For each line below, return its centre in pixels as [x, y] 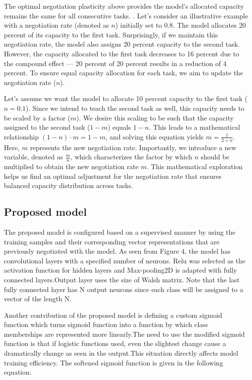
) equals [119, 127]
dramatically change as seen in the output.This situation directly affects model [121, 353]
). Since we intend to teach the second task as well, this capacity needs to [135, 108]
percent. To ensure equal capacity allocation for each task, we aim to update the [124, 73]
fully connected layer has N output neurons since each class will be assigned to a [124, 289]
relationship [21, 136]
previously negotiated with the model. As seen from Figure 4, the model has [117, 251]
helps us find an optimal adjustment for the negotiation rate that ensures [113, 176]
